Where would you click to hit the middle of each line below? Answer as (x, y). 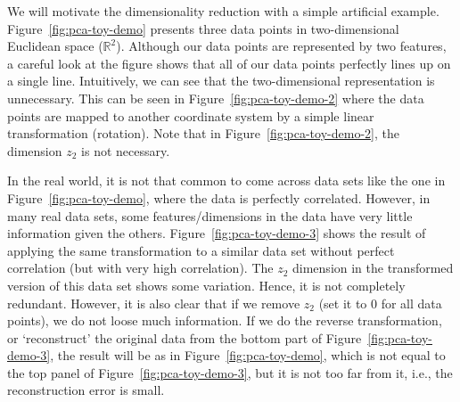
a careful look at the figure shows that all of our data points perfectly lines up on (229, 63)
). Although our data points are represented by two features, (281, 46)
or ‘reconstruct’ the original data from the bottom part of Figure (185, 337)
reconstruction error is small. (86, 390)
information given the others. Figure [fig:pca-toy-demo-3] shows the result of (217, 233)
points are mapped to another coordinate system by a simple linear (191, 115)
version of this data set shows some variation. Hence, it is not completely (206, 285)
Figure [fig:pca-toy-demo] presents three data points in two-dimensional (203, 28)
